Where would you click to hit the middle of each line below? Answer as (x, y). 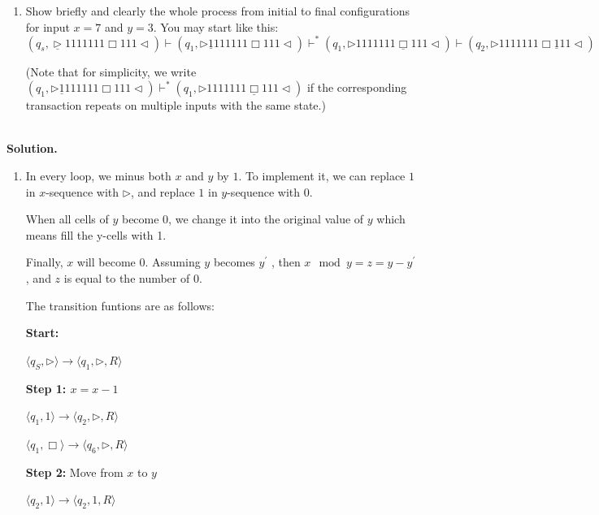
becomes (234, 262)
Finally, (44, 262)
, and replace (163, 191)
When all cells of (67, 219)
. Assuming (173, 262)
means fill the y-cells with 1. (96, 234)
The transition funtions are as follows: (120, 305)
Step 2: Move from (74, 472)
